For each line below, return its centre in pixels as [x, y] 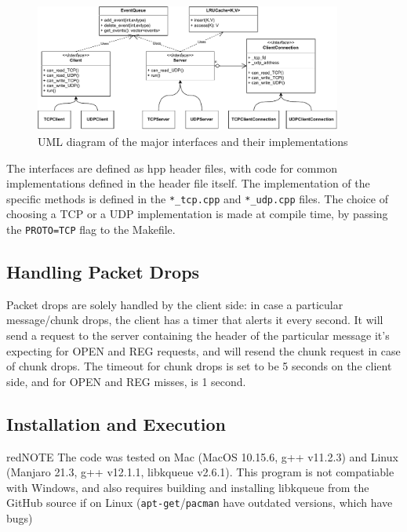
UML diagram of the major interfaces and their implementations [193, 141]
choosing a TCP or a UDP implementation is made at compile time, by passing [197, 214]
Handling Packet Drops [103, 272]
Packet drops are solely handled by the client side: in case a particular [175, 304]
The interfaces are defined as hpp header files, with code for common [172, 168]
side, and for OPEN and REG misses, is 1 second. [126, 381]
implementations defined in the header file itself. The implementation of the [188, 183]
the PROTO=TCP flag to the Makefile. [91, 229]
